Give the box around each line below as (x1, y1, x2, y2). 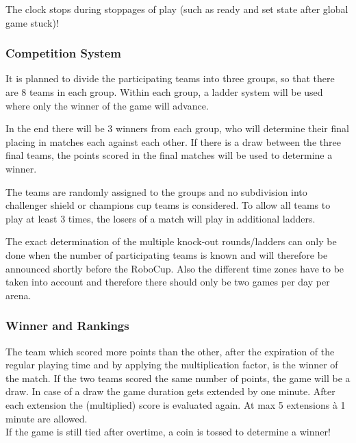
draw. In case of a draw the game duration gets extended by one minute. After (5, 384, 335, 398)
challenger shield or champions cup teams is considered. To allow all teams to (5, 198, 331, 212)
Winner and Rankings (5, 317, 129, 334)
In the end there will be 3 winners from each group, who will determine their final (5, 121, 349, 136)
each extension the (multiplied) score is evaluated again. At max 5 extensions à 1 (5, 397, 346, 412)
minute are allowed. (5, 411, 88, 425)
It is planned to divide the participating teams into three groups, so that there (5, 71, 335, 86)
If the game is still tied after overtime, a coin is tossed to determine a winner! (5, 425, 331, 439)
